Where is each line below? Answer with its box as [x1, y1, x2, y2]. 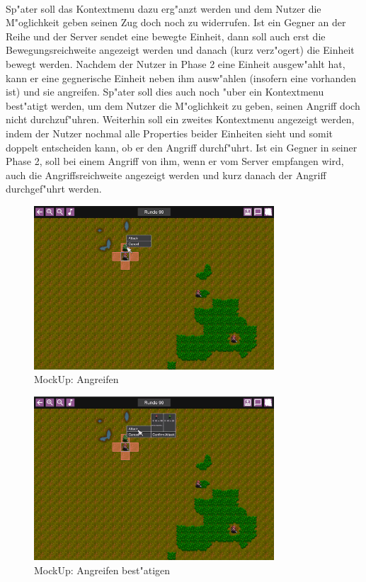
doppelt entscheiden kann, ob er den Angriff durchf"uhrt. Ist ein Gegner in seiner [6, 139, 358, 154]
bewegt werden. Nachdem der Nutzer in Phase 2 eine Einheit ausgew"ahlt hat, [6, 56, 345, 71]
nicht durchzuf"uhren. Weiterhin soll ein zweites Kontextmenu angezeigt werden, [6, 112, 355, 127]
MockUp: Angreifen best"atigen [34, 562, 171, 577]
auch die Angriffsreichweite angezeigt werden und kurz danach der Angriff [6, 167, 326, 182]
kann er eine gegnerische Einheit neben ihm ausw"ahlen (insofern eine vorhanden [6, 70, 357, 85]
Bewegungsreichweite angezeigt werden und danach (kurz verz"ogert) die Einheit [6, 42, 355, 57]
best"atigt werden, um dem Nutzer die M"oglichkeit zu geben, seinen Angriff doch [6, 98, 360, 113]
